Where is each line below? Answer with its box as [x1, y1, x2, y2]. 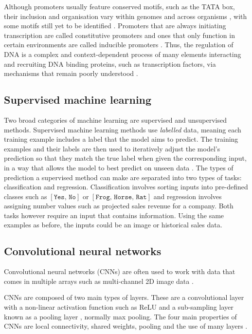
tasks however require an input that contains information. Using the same [4, 210, 224, 220]
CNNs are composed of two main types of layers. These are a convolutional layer [4, 292, 244, 302]
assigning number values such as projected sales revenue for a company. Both [4, 201, 234, 211]
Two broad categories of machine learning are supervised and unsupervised [4, 114, 227, 125]
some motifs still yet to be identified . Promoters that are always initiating [4, 20, 226, 31]
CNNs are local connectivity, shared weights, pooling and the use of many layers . [4, 321, 248, 331]
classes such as [4, 191, 47, 201]
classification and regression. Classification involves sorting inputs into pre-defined [4, 182, 248, 192]
